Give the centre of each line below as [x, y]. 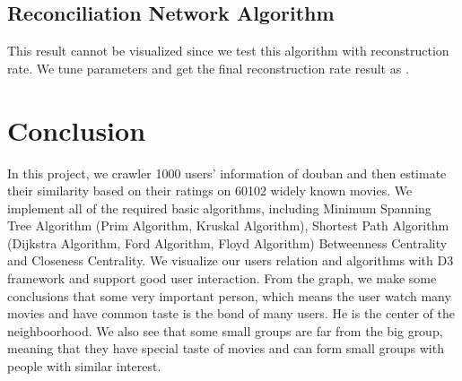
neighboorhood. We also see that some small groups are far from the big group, [225, 330]
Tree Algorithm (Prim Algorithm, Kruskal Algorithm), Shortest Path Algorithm [228, 225]
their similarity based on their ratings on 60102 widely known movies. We [210, 190]
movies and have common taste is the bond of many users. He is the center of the [231, 313]
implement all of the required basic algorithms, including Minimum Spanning [219, 208]
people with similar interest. [84, 366]
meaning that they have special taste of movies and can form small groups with [226, 348]
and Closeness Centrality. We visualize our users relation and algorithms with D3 [231, 260]
